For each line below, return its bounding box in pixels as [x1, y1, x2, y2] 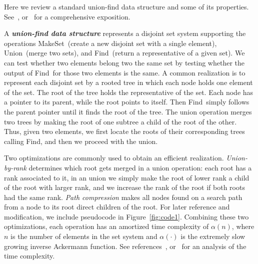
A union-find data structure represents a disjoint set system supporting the [4, 28, 246, 38]
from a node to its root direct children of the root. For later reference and [4, 201, 230, 212]
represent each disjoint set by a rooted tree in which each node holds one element [4, 77, 253, 87]
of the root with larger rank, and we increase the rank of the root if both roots [4, 182, 245, 192]
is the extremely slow [180, 231, 245, 241]
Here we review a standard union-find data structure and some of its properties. [4, 1, 249, 11]
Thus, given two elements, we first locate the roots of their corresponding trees [4, 126, 245, 136]
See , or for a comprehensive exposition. [4, 11, 130, 21]
